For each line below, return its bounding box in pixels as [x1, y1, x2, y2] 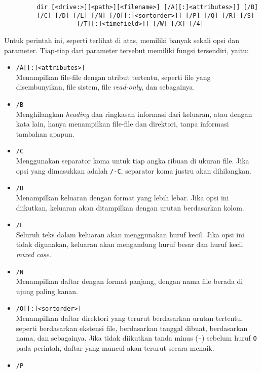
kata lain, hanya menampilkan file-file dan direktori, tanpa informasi [16, 118, 229, 129]
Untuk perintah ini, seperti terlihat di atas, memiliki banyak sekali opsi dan [4, 34, 240, 45]
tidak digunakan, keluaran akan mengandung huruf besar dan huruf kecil [16, 239, 243, 250]
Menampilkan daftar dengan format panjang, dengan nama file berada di [16, 276, 243, 286]
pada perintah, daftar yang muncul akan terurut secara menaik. [16, 342, 214, 353]
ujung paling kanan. [16, 285, 78, 296]
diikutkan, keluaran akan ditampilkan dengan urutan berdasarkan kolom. [16, 202, 244, 213]
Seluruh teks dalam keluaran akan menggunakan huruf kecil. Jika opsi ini [16, 229, 244, 239]
